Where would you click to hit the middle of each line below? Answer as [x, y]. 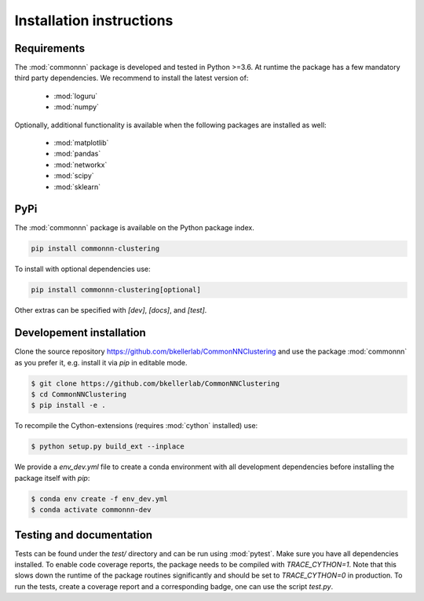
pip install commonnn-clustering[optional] [116, 290]
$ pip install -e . [68, 405]
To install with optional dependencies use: [82, 269]
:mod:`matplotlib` [81, 143]
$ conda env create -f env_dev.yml [99, 498]
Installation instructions [94, 20]
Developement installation [80, 333]
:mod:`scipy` [74, 176]
